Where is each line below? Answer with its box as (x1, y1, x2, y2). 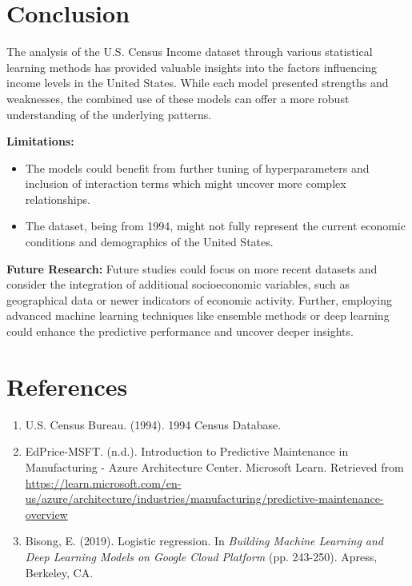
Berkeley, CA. (25, 564, 94, 580)
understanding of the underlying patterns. (6, 106, 212, 122)
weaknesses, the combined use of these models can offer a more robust (6, 90, 350, 106)
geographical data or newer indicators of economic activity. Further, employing (6, 291, 392, 308)
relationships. (25, 190, 90, 207)
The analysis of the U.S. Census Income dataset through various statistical (6, 43, 373, 60)
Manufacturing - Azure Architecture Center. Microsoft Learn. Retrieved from (25, 458, 404, 475)
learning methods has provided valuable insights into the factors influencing (6, 58, 377, 75)
